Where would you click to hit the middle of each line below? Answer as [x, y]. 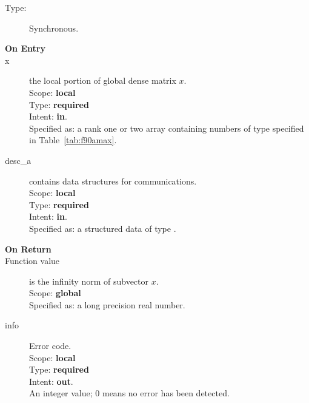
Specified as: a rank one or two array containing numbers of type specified [167, 128]
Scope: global [55, 293]
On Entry [25, 48]
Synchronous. [54, 28]
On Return [28, 249]
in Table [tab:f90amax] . [73, 140]
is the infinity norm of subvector [89, 281]
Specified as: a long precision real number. [107, 304]
